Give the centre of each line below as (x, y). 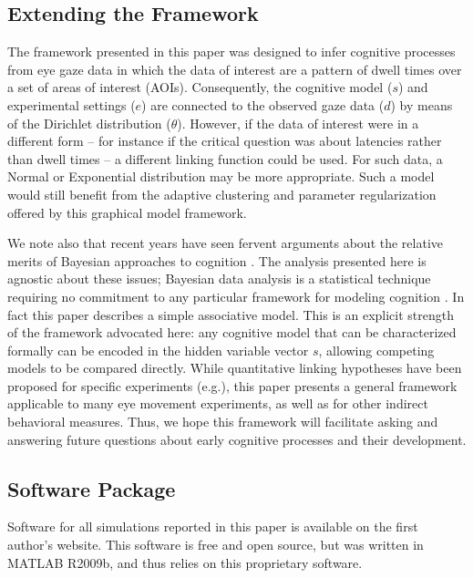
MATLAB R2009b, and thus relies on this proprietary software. (185, 562)
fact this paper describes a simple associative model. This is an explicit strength (231, 314)
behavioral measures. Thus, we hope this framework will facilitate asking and (223, 422)
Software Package (92, 488)
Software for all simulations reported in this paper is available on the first (213, 526)
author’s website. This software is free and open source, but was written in (216, 545)
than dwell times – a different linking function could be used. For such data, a (225, 158)
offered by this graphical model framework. (127, 212)
